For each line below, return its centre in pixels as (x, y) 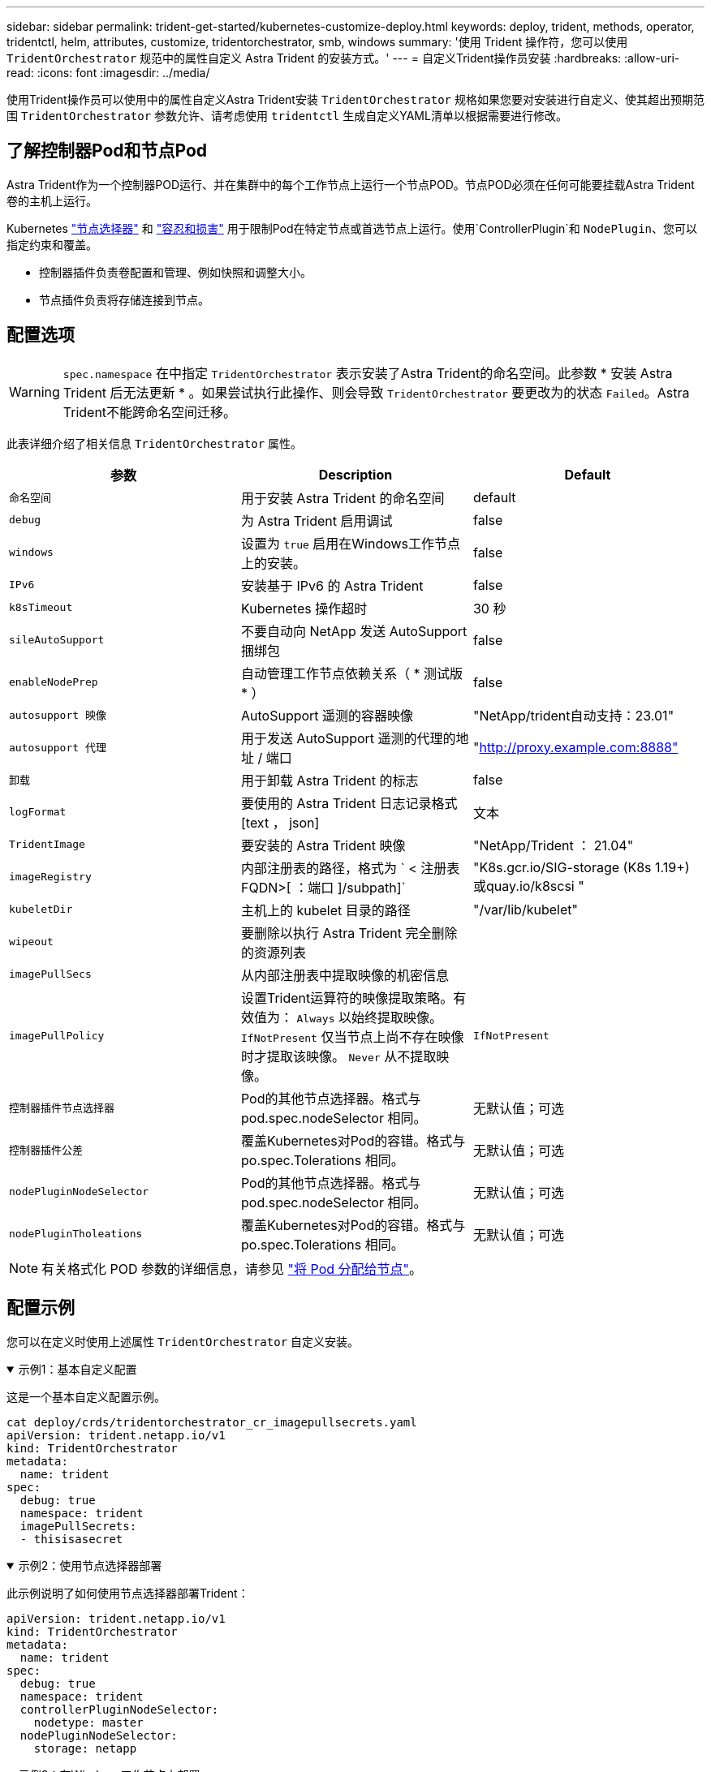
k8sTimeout (41, 608)
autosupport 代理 (58, 748)
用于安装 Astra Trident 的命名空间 (343, 498)
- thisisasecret (71, 1539)
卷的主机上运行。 (52, 200)
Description (355, 474)
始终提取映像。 (396, 1017)
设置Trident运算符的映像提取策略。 (347, 998)
